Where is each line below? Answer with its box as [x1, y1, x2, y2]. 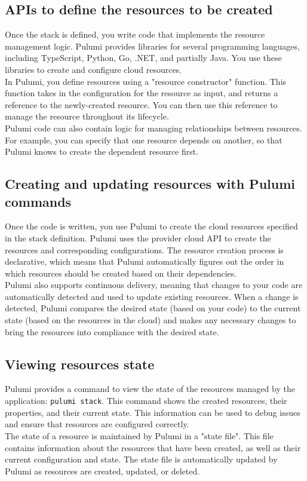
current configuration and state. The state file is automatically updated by [5, 453, 278, 465]
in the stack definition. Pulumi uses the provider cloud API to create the [5, 231, 271, 244]
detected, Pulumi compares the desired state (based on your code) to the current [5, 302, 301, 314]
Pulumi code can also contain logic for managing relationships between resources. [5, 121, 302, 134]
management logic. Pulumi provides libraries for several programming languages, [5, 39, 300, 52]
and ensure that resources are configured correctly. [5, 418, 189, 430]
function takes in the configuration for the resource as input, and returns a [5, 87, 278, 99]
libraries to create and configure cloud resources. [5, 63, 182, 75]
